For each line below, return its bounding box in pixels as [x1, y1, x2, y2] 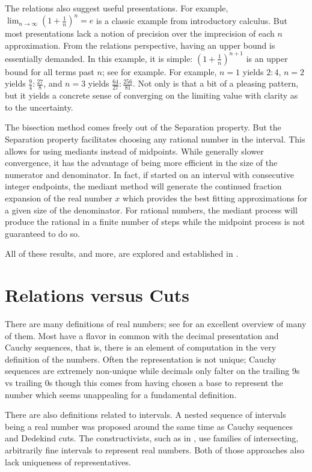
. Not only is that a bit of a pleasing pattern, [132, 77, 299, 90]
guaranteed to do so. [5, 227, 80, 239]
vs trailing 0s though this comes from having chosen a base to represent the [5, 376, 283, 389]
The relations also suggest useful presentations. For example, [5, 2, 228, 14]
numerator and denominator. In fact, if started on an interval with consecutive [5, 168, 295, 180]
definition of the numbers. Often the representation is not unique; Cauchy [5, 352, 277, 365]
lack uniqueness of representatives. [5, 455, 131, 468]
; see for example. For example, [102, 65, 217, 78]
